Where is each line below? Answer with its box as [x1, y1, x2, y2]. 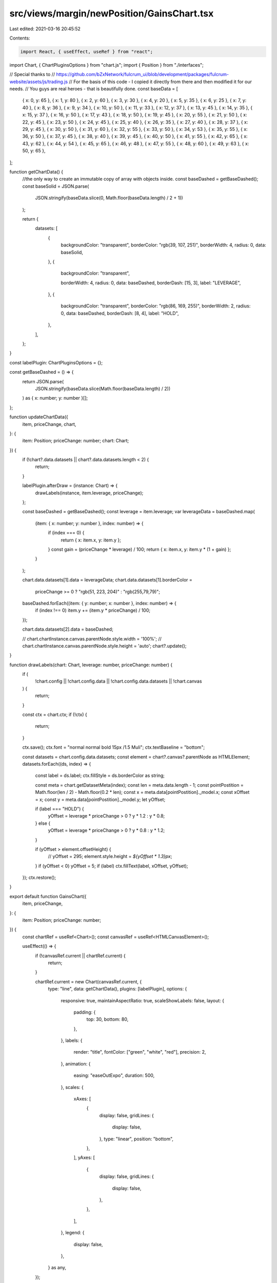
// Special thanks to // [9, 71, 55, 77]
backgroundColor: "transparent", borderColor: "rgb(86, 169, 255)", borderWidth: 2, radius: [61, 303, 251, 309]
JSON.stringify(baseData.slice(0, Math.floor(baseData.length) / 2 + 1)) [35, 195, 183, 201]
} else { [35, 820, 51, 826]
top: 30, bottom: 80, [86, 1016, 129, 1022]
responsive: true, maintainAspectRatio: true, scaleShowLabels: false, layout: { [61, 997, 224, 1003]
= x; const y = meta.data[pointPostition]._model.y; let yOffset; [35, 796, 166, 803]
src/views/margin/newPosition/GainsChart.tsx [9, 8, 214, 19]
